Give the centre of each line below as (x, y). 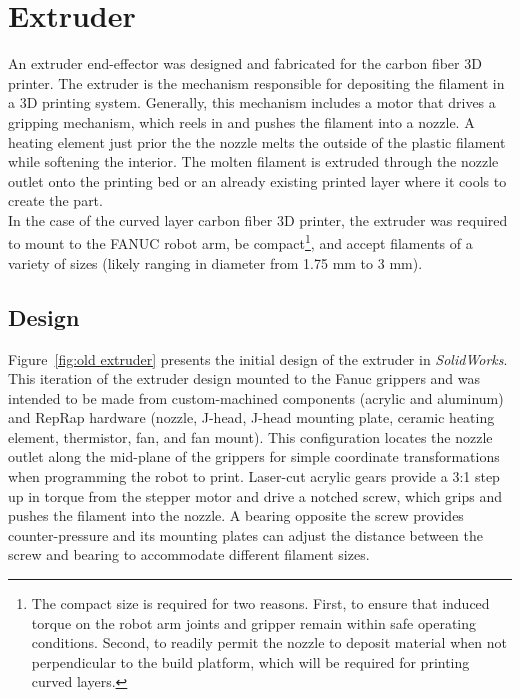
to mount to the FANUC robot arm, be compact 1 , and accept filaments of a (240, 242)
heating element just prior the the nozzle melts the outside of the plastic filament (257, 141)
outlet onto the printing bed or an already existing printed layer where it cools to (257, 180)
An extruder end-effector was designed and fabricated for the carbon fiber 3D (245, 63)
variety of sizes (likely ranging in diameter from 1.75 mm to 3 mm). (215, 262)
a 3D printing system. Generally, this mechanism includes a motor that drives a (252, 102)
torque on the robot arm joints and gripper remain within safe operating (254, 622)
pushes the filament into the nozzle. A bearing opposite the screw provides (236, 515)
